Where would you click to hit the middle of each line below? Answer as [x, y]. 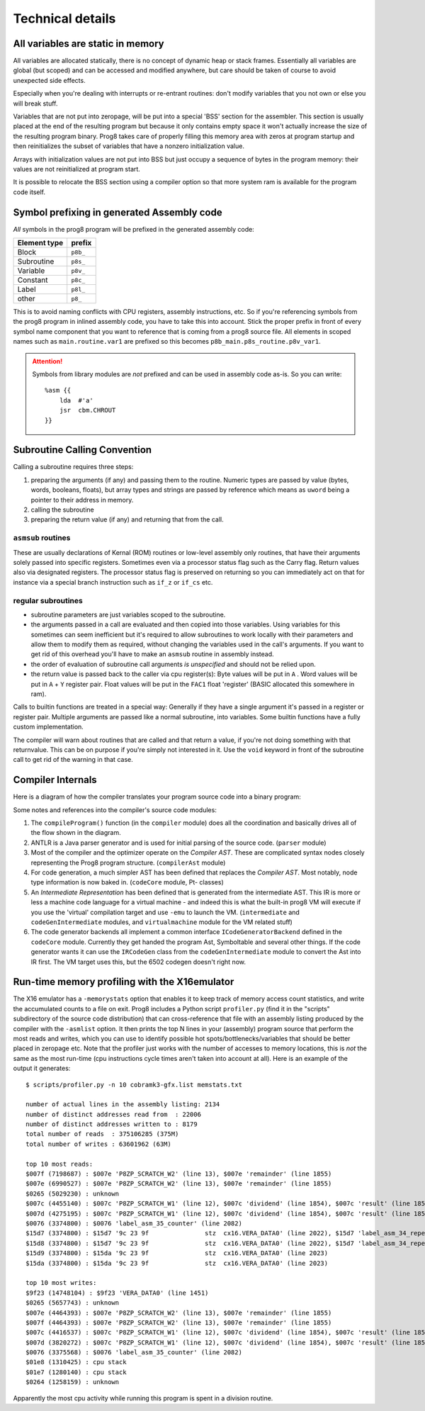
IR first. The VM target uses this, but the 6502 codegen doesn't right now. [138, 962]
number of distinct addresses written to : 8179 [112, 1124]
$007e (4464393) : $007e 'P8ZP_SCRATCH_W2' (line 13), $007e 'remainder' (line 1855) [179, 1312]
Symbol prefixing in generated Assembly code [118, 212]
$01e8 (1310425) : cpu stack [76, 1362]
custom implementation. [49, 727]
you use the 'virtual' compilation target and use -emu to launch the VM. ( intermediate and [165, 912]
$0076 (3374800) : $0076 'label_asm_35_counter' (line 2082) [134, 1224]
